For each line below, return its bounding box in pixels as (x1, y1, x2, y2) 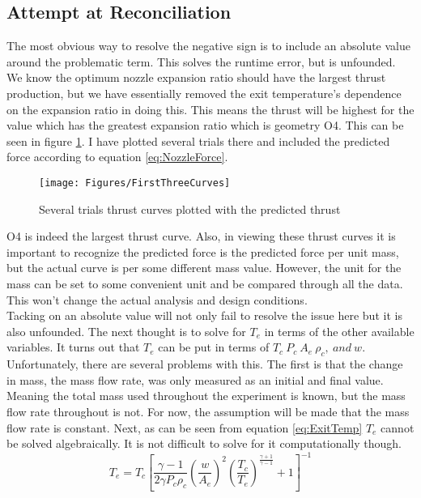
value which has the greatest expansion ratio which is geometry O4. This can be (6, 117, 404, 134)
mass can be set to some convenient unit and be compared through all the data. (6, 275, 403, 292)
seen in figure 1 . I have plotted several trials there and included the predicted (6, 132, 390, 149)
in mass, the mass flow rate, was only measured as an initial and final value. (6, 371, 384, 388)
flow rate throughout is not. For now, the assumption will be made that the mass (6, 402, 410, 419)
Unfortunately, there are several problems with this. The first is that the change (6, 355, 403, 372)
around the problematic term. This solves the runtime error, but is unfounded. (6, 53, 396, 70)
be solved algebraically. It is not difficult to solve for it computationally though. (6, 435, 402, 452)
